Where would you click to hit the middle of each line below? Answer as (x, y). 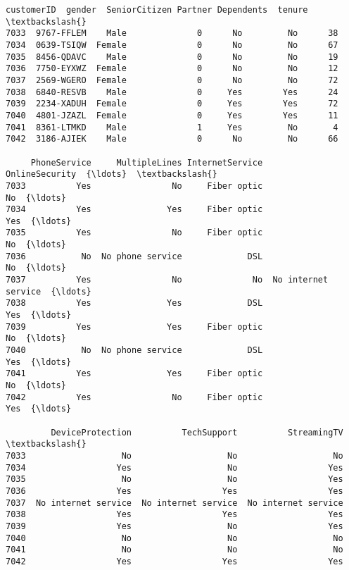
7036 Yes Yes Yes (174, 491)
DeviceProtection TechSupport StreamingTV (197, 432)
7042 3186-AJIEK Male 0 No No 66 (172, 139)
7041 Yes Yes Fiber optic (134, 374)
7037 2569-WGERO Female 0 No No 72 (172, 80)
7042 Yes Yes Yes (174, 561)
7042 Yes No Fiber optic (134, 397)
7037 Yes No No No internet (167, 280)
